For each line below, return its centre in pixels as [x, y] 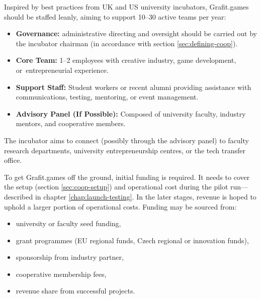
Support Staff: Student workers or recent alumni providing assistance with [134, 87]
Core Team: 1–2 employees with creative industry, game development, [126, 60]
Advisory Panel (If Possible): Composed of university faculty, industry [131, 113]
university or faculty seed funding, [68, 223]
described [19, 196]
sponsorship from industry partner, [70, 257]
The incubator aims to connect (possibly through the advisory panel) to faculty [126, 140]
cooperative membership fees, [61, 274]
